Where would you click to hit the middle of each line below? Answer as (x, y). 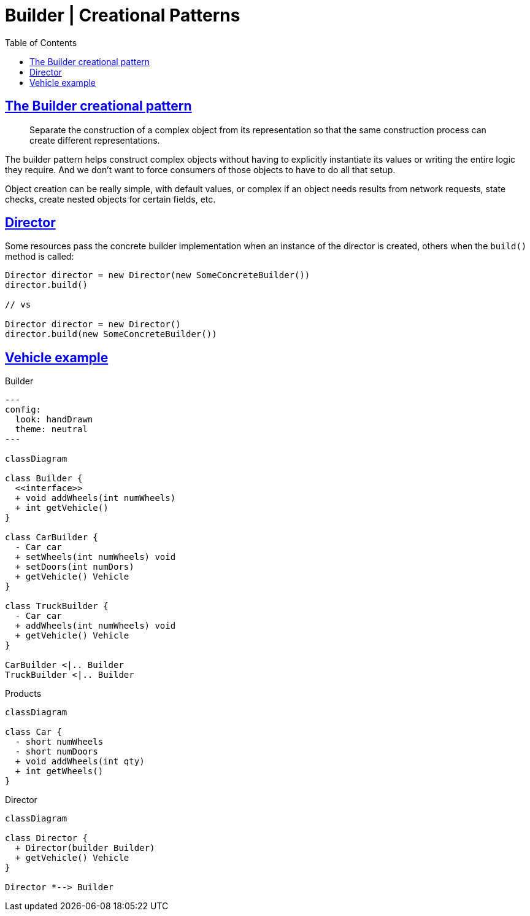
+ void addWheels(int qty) (80, 762)
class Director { (46, 838)
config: (23, 410)
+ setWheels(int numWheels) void (95, 557)
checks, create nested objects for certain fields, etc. (110, 199)
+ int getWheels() (59, 771)
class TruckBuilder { (57, 606)
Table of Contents (41, 42)
